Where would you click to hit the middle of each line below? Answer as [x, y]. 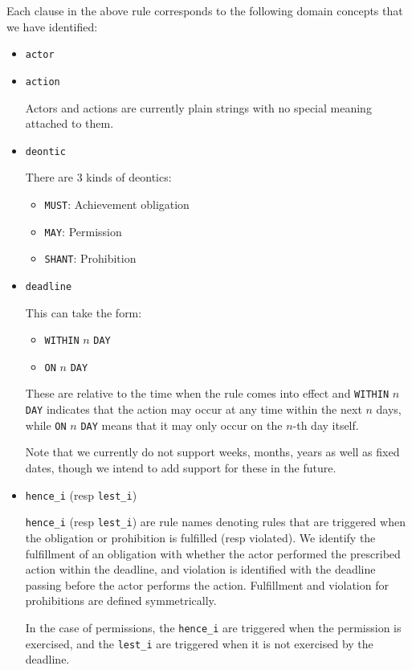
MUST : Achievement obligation [117, 204]
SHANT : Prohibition [90, 258]
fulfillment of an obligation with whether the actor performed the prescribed [213, 553]
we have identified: [52, 26]
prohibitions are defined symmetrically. [121, 601]
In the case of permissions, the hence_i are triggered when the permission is [213, 627]
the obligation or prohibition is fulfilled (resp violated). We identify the [200, 537]
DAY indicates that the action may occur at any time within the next [194, 409]
